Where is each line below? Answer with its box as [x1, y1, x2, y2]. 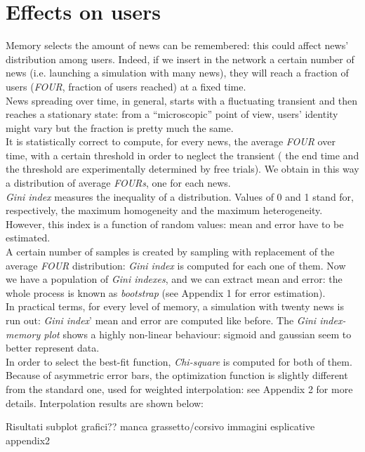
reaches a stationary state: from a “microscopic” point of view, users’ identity [6, 107, 338, 121]
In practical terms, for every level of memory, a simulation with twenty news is [6, 299, 344, 314]
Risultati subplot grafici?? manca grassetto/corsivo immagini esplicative [6, 419, 315, 434]
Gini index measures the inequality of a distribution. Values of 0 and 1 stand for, [6, 189, 354, 204]
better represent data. [6, 340, 100, 355]
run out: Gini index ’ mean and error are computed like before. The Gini [6, 313, 317, 327]
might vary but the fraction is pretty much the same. [6, 120, 234, 135]
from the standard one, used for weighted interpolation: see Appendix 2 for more [6, 381, 353, 396]
